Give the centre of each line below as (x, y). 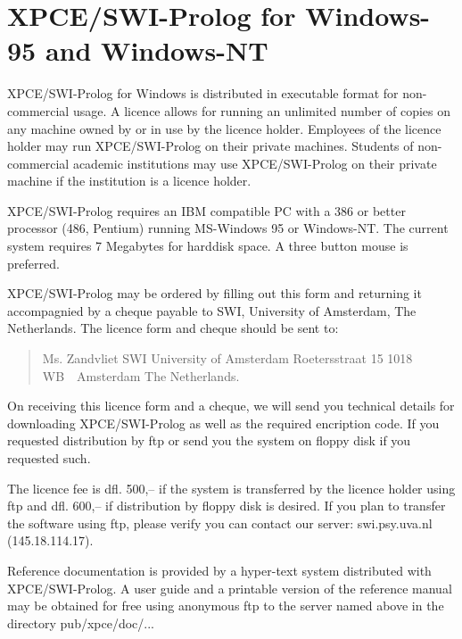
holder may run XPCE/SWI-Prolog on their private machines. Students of (210, 146)
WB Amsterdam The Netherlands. (141, 375)
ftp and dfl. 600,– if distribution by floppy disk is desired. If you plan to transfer (227, 506)
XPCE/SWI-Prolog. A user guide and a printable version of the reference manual (230, 588)
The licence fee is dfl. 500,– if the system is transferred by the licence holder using (231, 488)
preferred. (33, 263)
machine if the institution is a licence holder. (129, 181)
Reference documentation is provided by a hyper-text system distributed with (219, 570)
